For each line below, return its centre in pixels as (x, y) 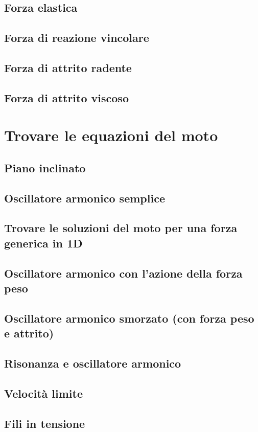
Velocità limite (44, 393)
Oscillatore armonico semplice (85, 198)
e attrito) (29, 333)
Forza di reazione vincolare (77, 38)
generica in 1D (43, 243)
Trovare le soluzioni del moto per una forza (121, 228)
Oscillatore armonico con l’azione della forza (123, 273)
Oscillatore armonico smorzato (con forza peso (129, 318)
